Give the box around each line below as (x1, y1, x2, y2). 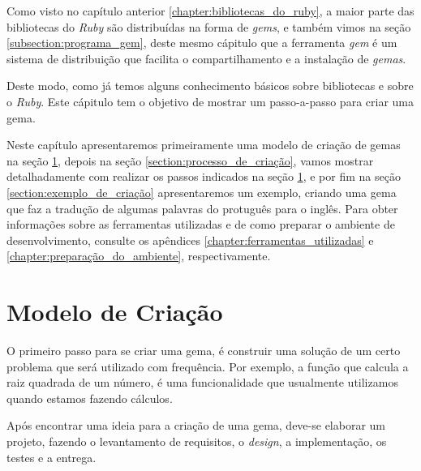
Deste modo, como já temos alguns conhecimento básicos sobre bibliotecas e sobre (6, 77, 414, 94)
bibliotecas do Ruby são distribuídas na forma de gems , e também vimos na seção (6, 18, 411, 35)
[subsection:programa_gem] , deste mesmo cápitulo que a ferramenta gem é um (6, 34, 397, 51)
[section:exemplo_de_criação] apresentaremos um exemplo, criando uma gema (6, 183, 397, 200)
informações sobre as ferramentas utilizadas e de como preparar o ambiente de (6, 216, 395, 233)
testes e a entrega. (6, 448, 97, 465)
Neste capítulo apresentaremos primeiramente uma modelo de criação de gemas (6, 136, 401, 153)
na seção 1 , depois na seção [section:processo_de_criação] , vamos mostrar (6, 152, 374, 169)
